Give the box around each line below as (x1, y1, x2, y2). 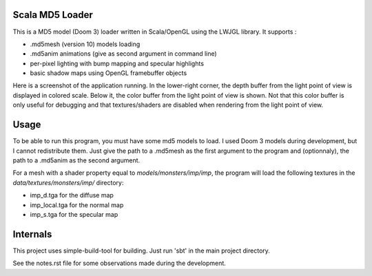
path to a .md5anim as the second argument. (12, 156, 141, 164)
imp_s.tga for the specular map (30, 210, 118, 218)
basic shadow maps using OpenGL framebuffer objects (30, 69, 187, 77)
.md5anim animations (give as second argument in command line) (30, 50, 217, 58)
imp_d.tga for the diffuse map (30, 191, 114, 200)
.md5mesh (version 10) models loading (30, 40, 141, 48)
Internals (12, 228, 52, 240)
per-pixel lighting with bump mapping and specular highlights (30, 59, 205, 67)
